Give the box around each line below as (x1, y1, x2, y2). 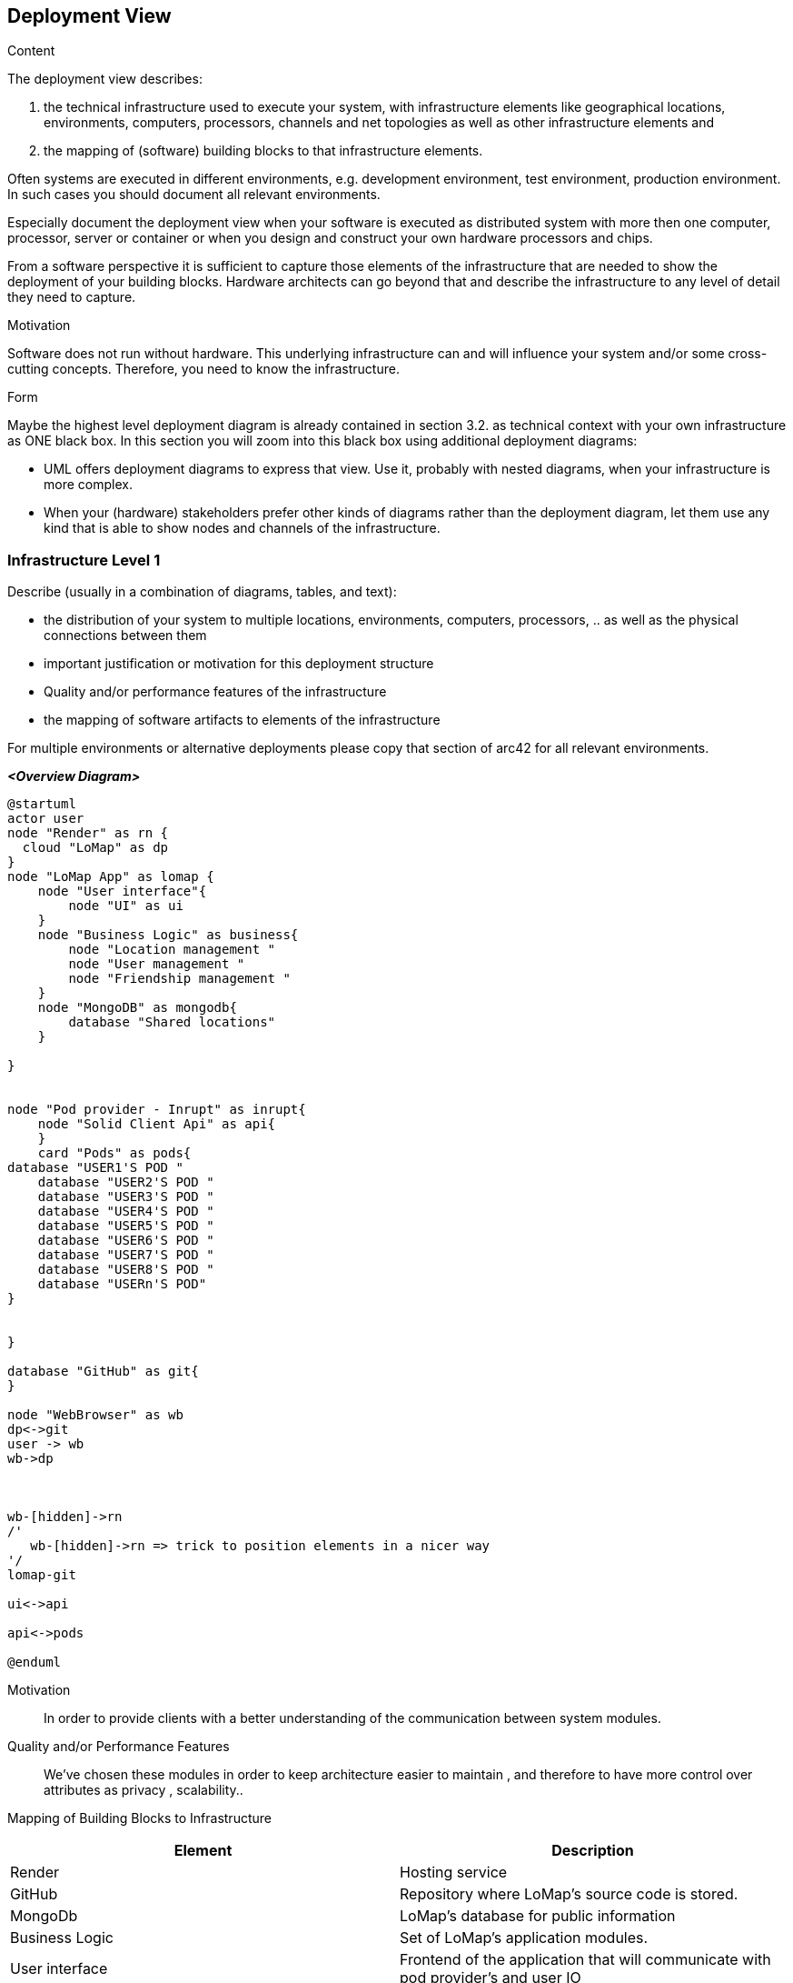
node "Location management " (68, 942, 276, 957)
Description (551, 1841, 634, 1860)
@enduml (7, 1655, 62, 1670)
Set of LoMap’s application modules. (400, 1928, 649, 1948)
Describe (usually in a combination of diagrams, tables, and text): (7, 584, 397, 600)
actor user (7, 811, 84, 826)
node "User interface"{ (37, 884, 207, 899)
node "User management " (68, 956, 245, 972)
